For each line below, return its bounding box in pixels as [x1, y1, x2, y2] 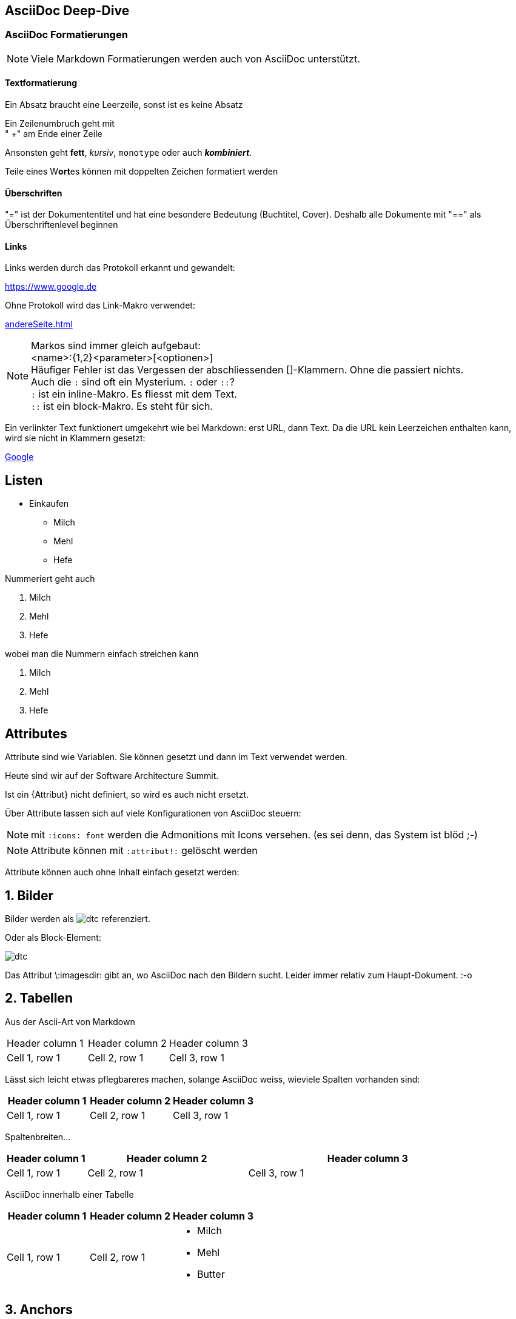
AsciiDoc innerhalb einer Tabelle [5, 1189, 134, 1200]
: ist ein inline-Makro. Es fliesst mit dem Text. [31, 388, 237, 401]
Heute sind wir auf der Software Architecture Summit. [5, 770, 219, 781]
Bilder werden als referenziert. [5, 913, 150, 924]
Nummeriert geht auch [5, 573, 95, 584]
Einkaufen [29, 498, 69, 509]
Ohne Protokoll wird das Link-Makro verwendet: [5, 300, 195, 311]
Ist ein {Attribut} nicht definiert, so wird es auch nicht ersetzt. [5, 789, 249, 800]
